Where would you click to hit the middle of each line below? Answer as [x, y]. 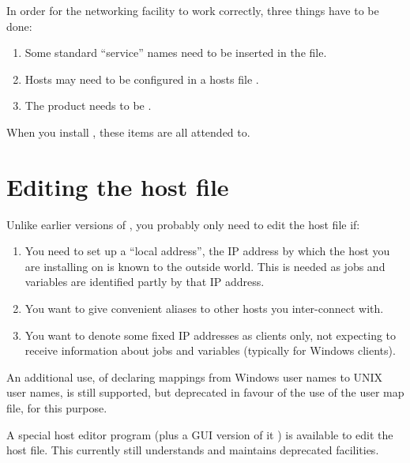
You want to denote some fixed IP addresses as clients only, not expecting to [211, 335]
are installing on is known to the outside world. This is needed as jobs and [205, 266]
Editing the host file [118, 186]
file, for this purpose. [57, 408]
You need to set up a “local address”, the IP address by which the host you [207, 251]
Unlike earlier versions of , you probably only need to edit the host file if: [183, 224]
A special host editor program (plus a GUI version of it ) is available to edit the [200, 434]
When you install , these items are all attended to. [128, 132]
